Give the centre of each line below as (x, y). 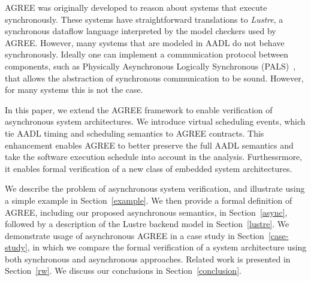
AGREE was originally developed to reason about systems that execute (136, 7)
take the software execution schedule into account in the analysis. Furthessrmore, (154, 157)
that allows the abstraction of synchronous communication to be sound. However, (154, 78)
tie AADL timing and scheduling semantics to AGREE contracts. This (135, 133)
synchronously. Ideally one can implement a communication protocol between (147, 54)
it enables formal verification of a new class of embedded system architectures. (149, 168)
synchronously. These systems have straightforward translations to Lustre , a (144, 19)
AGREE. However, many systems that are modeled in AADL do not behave (145, 42)
